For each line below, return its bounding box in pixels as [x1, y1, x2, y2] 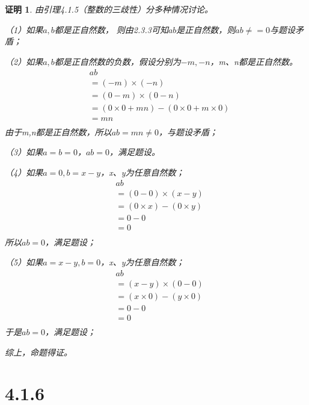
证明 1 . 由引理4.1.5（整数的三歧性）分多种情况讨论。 [5, 3, 213, 15]
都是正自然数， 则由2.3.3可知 [54, 23, 168, 36]
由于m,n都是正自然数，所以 [5, 125, 112, 138]
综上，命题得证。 [5, 345, 72, 358]
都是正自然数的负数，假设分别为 [54, 55, 181, 67]
